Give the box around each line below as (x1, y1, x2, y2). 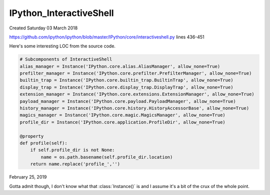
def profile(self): (19, 140, 67, 146)
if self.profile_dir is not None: (30, 147, 115, 153)
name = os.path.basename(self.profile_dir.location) (40, 154, 173, 160)
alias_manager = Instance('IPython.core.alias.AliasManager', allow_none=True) (19, 63, 220, 69)
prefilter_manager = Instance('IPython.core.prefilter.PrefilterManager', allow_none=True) (19, 70, 252, 76)
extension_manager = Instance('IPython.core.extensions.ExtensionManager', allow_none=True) (19, 91, 254, 97)
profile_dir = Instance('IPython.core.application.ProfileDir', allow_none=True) (19, 119, 226, 125)
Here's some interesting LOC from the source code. (9, 43, 116, 49)
